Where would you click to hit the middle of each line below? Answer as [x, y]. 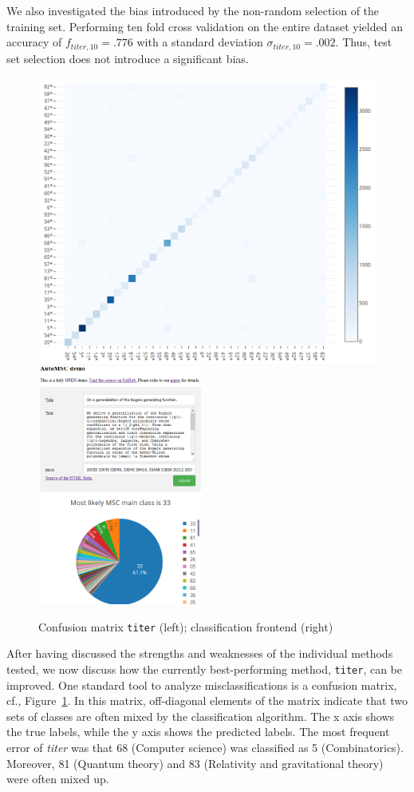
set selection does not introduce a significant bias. [128, 58]
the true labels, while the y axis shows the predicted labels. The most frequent [198, 732]
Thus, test [367, 42]
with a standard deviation [200, 42]
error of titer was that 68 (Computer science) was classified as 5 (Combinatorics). [205, 747]
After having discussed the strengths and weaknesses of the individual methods [200, 653]
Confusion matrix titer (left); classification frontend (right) [186, 626]
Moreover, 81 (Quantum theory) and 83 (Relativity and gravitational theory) [195, 763]
